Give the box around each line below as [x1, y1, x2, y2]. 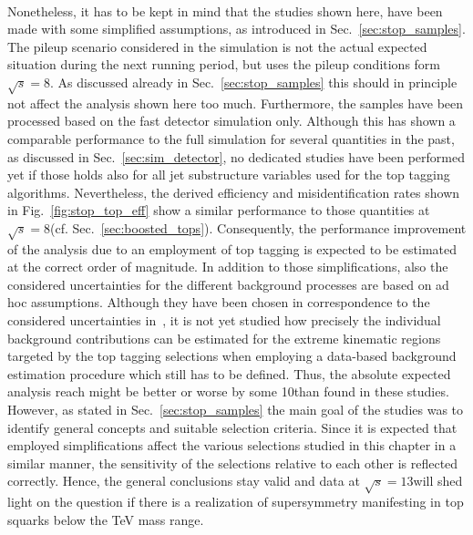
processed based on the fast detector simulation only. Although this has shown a [7, 111, 456, 130]
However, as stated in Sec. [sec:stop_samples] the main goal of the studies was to [7, 400, 464, 418]
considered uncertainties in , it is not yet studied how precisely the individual [7, 311, 441, 330]
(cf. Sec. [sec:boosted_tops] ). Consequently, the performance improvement [50, 218, 467, 237]
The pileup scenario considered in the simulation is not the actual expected [7, 36, 427, 56]
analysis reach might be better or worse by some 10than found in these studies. [7, 382, 449, 401]
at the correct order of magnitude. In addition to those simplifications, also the [7, 257, 448, 276]
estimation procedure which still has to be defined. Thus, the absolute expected [7, 364, 451, 383]
